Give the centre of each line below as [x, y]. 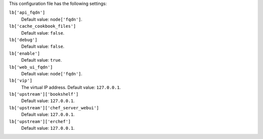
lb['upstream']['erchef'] [40, 121]
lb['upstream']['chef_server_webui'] [54, 108]
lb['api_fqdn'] [27, 13]
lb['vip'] [21, 81]
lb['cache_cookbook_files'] [43, 26]
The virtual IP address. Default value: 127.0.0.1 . [71, 87]
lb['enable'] [25, 53]
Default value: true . [41, 60]
